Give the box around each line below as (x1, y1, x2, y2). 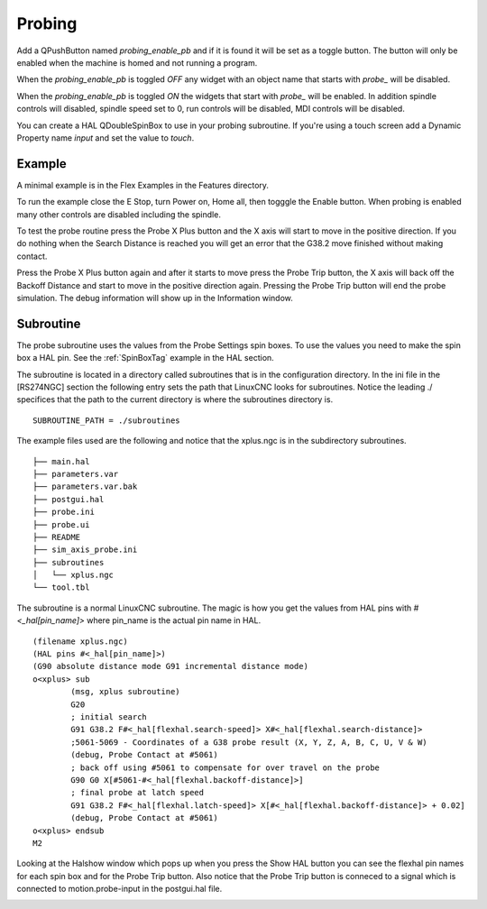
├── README (32, 532, 81, 542)
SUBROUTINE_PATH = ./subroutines (32, 415, 180, 426)
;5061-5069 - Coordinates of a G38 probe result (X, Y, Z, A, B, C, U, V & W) (70, 737, 427, 748)
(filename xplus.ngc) (32, 636, 128, 647)
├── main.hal (32, 456, 90, 466)
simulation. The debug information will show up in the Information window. (16, 292, 293, 303)
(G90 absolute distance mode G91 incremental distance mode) (32, 661, 308, 672)
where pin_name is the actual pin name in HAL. (86, 615, 262, 626)
